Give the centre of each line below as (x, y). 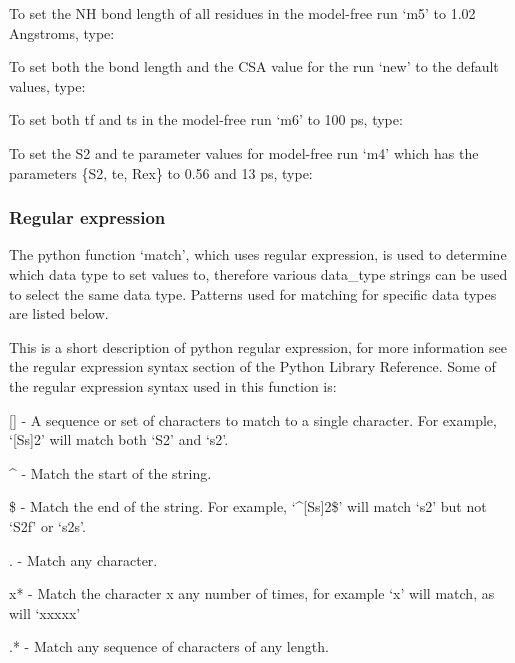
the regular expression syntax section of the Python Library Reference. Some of (252, 366)
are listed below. (59, 313)
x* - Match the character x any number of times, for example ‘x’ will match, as (252, 593)
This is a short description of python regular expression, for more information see (258, 346)
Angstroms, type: (62, 32)
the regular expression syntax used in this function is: (173, 385)
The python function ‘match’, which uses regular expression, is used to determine (258, 254)
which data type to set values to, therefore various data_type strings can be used (258, 273)
